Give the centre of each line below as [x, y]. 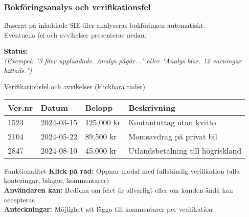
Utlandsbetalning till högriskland [185, 150]
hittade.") [18, 70]
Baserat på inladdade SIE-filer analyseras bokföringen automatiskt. [105, 25]
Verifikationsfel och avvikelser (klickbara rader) [75, 87]
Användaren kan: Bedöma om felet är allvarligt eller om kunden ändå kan [119, 189]
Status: [16, 51]
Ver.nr [21, 107]
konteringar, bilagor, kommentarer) [57, 180]
